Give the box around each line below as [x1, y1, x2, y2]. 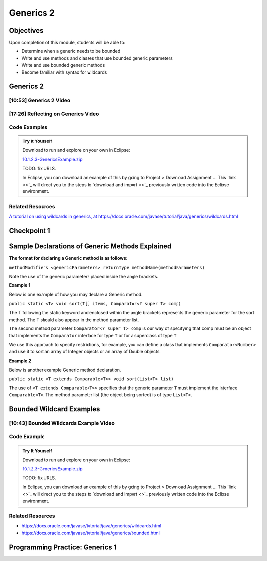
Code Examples [9, 124, 48, 131]
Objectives [9, 26, 44, 35]
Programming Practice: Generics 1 [9, 543, 117, 551]
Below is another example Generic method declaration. [9, 367, 121, 373]
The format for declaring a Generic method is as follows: [9, 255, 128, 261]
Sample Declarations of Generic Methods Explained [9, 242, 172, 251]
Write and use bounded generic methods [21, 62, 105, 68]
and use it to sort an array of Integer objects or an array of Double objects [9, 349, 160, 355]
